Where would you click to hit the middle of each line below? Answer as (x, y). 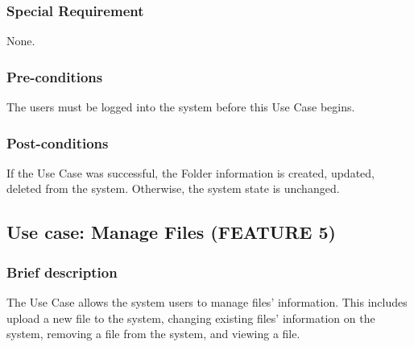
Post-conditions (58, 142)
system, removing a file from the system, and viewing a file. (153, 334)
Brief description (62, 272)
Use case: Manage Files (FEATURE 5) (171, 232)
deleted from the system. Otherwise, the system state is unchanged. (173, 188)
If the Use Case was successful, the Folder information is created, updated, (190, 172)
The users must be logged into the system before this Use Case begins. (181, 107)
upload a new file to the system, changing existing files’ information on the (191, 318)
